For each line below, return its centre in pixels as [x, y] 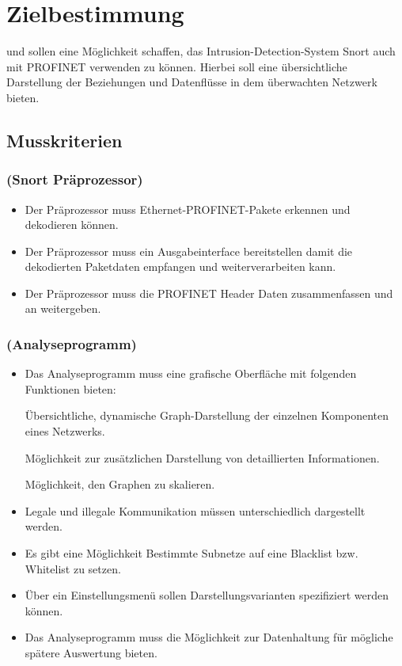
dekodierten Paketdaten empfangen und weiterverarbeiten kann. [180, 266]
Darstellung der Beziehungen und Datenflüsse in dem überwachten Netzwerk [192, 82]
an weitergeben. [63, 308]
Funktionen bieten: [70, 388]
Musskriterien [64, 140]
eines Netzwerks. [65, 431]
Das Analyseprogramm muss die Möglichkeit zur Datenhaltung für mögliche [209, 637]
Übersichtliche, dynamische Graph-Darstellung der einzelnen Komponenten [207, 415]
